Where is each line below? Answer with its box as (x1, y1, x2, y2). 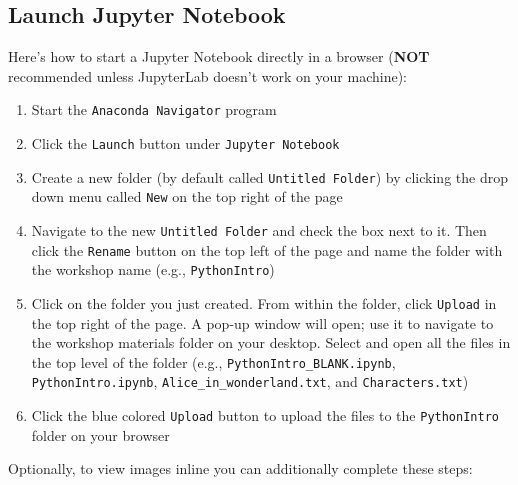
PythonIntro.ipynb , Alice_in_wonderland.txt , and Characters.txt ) (31, 371, 469, 392)
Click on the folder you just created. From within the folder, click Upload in (31, 292, 497, 313)
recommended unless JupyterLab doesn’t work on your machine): (8, 65, 407, 86)
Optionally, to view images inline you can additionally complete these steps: (8, 458, 473, 479)
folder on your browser (31, 424, 170, 445)
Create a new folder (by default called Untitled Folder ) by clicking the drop (31, 166, 508, 187)
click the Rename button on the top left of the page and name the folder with (31, 239, 503, 260)
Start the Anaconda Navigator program (31, 99, 277, 120)
